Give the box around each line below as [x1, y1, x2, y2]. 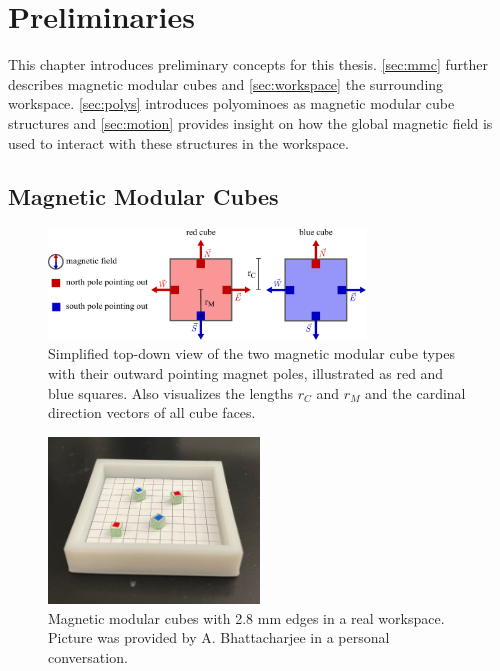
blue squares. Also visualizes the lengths [48, 382, 294, 403]
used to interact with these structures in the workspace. [8, 132, 349, 153]
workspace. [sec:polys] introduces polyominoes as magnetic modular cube [8, 93, 455, 114]
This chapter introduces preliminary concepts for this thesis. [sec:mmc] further [8, 54, 488, 75]
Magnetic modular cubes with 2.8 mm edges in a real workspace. [48, 607, 445, 628]
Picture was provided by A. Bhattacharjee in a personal [48, 627, 390, 648]
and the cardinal [365, 382, 466, 403]
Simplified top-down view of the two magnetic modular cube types [48, 343, 455, 364]
